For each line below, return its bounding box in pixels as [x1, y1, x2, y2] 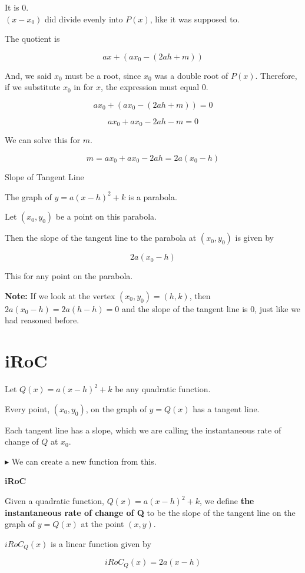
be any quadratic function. [115, 383, 211, 395]
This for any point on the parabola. [5, 270, 133, 282]
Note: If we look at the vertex [5, 289, 115, 302]
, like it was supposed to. [150, 12, 240, 25]
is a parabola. [128, 190, 177, 203]
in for [74, 81, 94, 93]
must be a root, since [65, 69, 141, 81]
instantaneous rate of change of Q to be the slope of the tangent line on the [5, 506, 296, 518]
